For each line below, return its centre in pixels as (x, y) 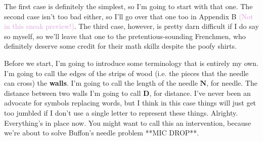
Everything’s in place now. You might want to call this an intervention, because (128, 122)
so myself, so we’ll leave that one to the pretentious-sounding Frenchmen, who (125, 36)
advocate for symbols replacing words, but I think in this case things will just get (130, 103)
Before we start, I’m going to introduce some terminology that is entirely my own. (131, 63)
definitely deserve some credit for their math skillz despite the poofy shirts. (120, 46)
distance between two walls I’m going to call (73, 93)
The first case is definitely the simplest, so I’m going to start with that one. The (128, 6)
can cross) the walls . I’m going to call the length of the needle (101, 83)
